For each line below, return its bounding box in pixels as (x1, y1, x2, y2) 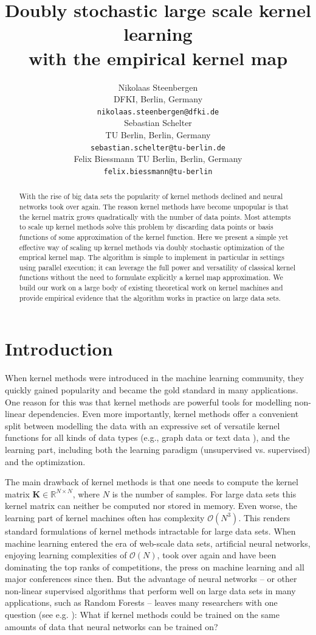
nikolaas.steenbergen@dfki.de (97, 107, 219, 116)
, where (72, 487, 100, 500)
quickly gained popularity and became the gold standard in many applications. (5, 383, 298, 396)
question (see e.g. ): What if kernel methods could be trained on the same (5, 608, 280, 621)
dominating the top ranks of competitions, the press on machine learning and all (5, 560, 304, 573)
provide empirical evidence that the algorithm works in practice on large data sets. (19, 292, 281, 303)
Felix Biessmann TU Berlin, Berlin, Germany (74, 152, 242, 165)
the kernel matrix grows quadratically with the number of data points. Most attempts (19, 211, 291, 222)
